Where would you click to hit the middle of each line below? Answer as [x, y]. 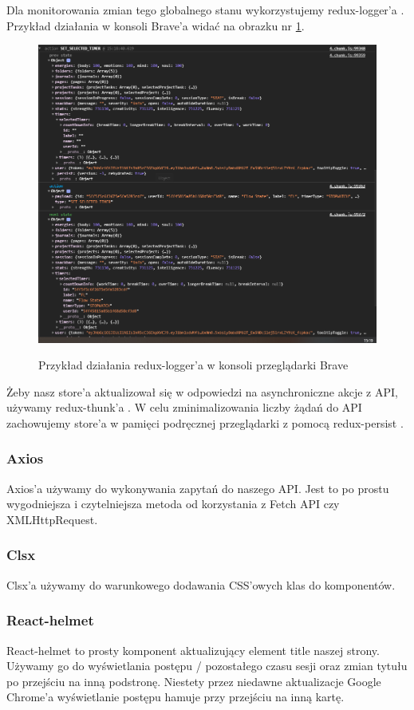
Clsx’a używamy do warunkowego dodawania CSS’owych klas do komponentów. [201, 584]
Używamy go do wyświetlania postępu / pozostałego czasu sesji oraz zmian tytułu [207, 666]
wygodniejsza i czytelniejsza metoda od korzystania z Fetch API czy [173, 504]
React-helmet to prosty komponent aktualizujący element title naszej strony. [193, 650]
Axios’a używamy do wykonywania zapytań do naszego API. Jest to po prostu [198, 488]
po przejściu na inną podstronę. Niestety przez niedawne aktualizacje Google [194, 681]
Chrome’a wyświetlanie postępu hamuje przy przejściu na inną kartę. [175, 697]
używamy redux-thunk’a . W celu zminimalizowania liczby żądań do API [184, 407]
